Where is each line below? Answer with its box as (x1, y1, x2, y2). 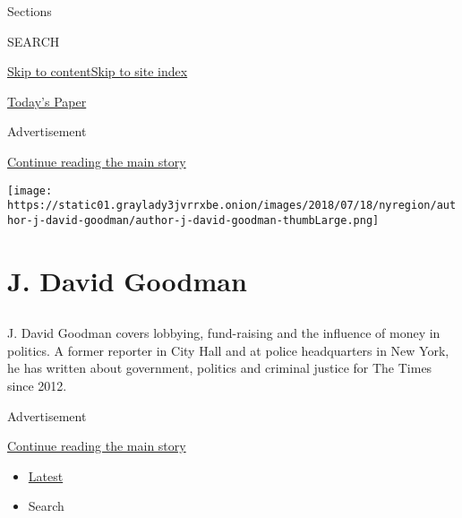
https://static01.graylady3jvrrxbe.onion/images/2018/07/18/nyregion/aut (7, 199, 457, 212)
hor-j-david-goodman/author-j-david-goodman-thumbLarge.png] (7, 213, 380, 227)
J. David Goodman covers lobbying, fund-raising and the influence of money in (7, 324, 441, 342)
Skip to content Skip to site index (7, 62, 188, 81)
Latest (28, 466, 64, 485)
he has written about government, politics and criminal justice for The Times (7, 358, 432, 377)
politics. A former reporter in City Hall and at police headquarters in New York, (7, 341, 449, 359)
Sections (7, 2, 52, 20)
